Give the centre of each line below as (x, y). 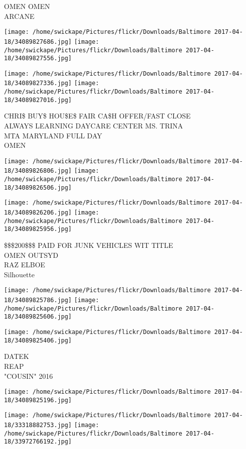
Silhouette (19, 274)
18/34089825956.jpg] (38, 229)
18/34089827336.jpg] (38, 83)
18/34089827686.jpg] (38, 42)
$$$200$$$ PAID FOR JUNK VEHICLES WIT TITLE (89, 245)
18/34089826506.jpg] (38, 187)
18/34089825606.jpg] (38, 317)
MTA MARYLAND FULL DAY (53, 135)
